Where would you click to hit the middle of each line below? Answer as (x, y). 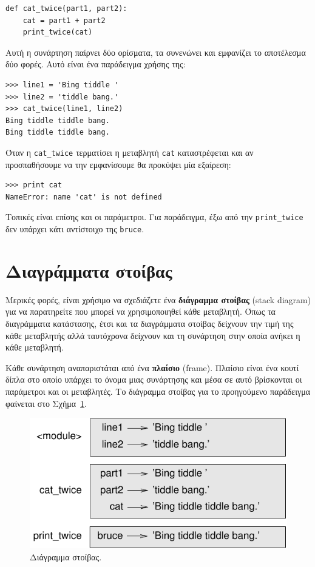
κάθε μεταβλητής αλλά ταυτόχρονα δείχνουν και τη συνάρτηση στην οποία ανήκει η (153, 335)
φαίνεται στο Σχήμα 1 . (46, 403)
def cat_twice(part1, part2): (66, 8)
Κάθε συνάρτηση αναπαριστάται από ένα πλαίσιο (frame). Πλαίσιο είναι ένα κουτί (152, 367)
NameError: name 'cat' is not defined (84, 197)
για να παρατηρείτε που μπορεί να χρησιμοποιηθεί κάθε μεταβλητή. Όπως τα (141, 311)
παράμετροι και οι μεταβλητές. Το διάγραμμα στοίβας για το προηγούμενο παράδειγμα (158, 391)
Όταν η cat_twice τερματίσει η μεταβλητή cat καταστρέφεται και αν (130, 152)
